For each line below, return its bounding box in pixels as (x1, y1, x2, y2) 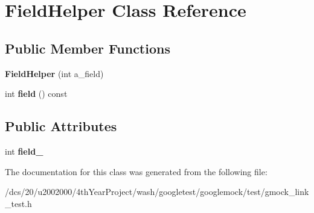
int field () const (5, 87, 68, 100)
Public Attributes (5, 117, 117, 135)
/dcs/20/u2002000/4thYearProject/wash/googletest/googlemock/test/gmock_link (5, 185, 309, 198)
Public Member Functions (5, 39, 170, 57)
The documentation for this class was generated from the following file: (5, 165, 268, 177)
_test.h (5, 197, 32, 209)
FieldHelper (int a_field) (5, 67, 104, 79)
